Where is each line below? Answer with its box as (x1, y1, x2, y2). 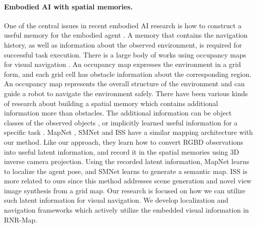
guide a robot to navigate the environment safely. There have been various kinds (4, 88, 248, 98)
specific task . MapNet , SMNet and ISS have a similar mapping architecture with (4, 127, 253, 137)
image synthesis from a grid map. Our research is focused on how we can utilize (4, 185, 246, 195)
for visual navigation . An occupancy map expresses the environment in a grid (4, 59, 241, 69)
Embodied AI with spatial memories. (4, 1, 133, 11)
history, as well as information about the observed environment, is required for (4, 39, 242, 50)
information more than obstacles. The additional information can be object (4, 108, 232, 118)
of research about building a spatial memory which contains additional (4, 98, 218, 108)
